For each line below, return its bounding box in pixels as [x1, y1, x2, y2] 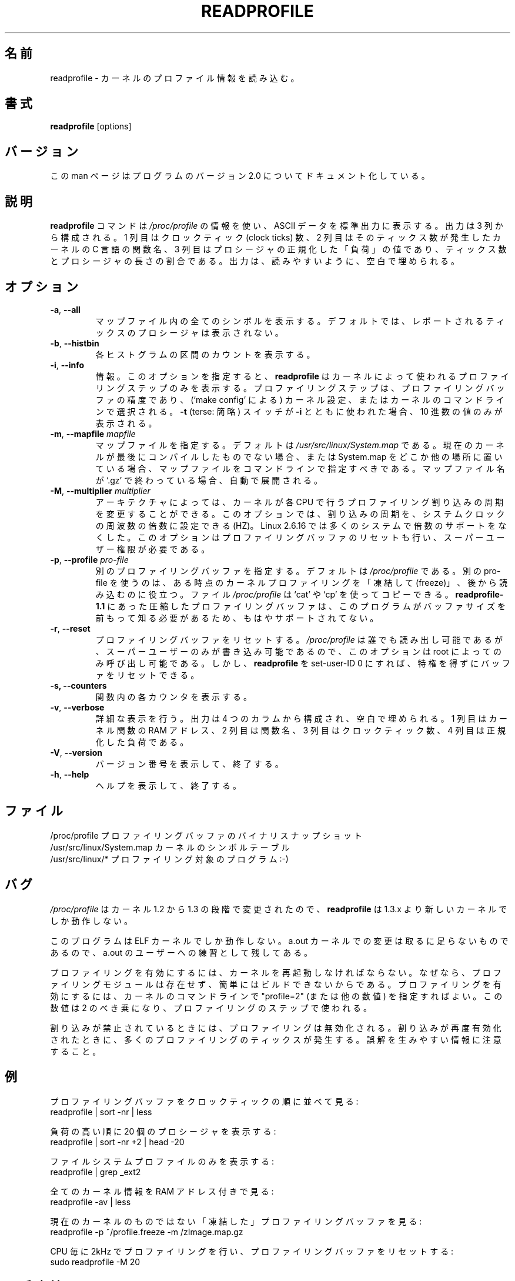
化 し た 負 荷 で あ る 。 [95, 736, 189, 747]
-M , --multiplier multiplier [50, 485, 151, 496]
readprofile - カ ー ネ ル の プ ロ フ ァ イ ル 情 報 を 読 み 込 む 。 [50, 72, 299, 83]
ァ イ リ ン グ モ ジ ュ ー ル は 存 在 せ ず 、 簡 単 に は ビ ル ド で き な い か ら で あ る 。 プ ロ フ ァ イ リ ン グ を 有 [50, 979, 501, 989]
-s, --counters [50, 680, 107, 690]
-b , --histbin [50, 338, 99, 348]
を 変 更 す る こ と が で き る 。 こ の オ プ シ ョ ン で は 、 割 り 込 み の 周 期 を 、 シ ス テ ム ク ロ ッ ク [95, 508, 505, 519]
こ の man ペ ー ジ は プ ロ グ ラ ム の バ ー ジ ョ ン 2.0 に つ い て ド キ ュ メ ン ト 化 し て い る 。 [50, 171, 430, 181]
